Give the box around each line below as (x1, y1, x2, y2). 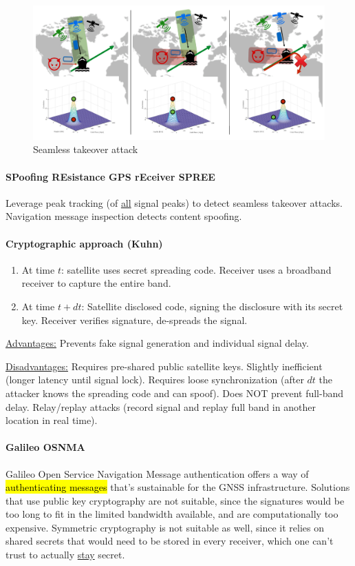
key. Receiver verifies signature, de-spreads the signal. (21, 312, 248, 327)
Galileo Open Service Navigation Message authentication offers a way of (6, 466, 309, 481)
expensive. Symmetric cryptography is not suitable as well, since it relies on (6, 520, 324, 534)
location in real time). (6, 413, 98, 427)
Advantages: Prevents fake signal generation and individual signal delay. (6, 336, 309, 350)
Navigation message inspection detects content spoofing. (6, 209, 242, 223)
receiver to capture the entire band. (21, 276, 171, 290)
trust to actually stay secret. (6, 547, 125, 562)
